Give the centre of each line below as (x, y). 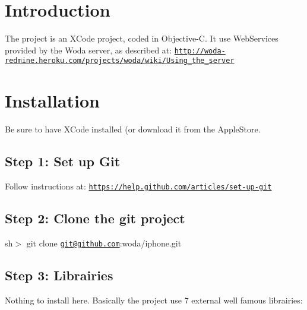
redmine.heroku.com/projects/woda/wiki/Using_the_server (120, 61)
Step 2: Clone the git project (95, 218)
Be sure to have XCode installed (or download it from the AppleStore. (133, 129)
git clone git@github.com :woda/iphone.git (104, 243)
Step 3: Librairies (59, 275)
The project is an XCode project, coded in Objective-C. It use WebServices (142, 38)
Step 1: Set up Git (63, 161)
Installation (52, 101)
